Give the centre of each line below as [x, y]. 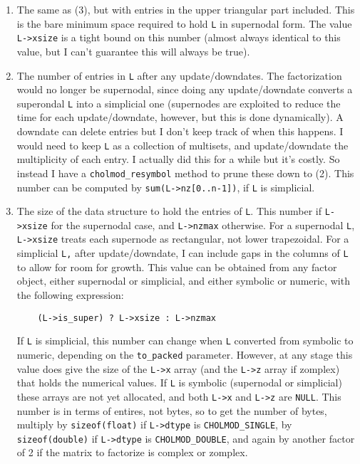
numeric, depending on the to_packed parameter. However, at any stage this [185, 354]
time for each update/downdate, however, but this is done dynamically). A [180, 117]
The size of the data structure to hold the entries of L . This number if [169, 211]
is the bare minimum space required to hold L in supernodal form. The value [184, 23]
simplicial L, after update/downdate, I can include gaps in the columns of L [182, 253]
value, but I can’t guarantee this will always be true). [133, 51]
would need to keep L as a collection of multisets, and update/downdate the [182, 145]
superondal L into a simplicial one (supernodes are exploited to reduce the [179, 103]
